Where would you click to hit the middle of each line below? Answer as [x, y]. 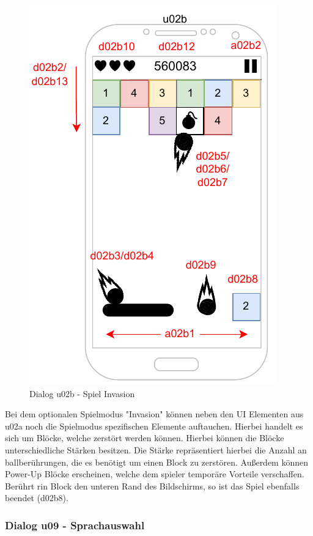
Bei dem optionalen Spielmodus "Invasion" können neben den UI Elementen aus [154, 414]
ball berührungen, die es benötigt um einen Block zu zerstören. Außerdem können [157, 462]
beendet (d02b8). [37, 498]
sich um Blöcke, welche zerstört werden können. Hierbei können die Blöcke [145, 438]
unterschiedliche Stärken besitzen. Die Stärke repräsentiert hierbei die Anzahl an [156, 449]
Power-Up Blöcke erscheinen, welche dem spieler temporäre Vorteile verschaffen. [155, 474]
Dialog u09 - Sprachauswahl [75, 525]
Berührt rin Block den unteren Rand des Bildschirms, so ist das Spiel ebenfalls [152, 486]
